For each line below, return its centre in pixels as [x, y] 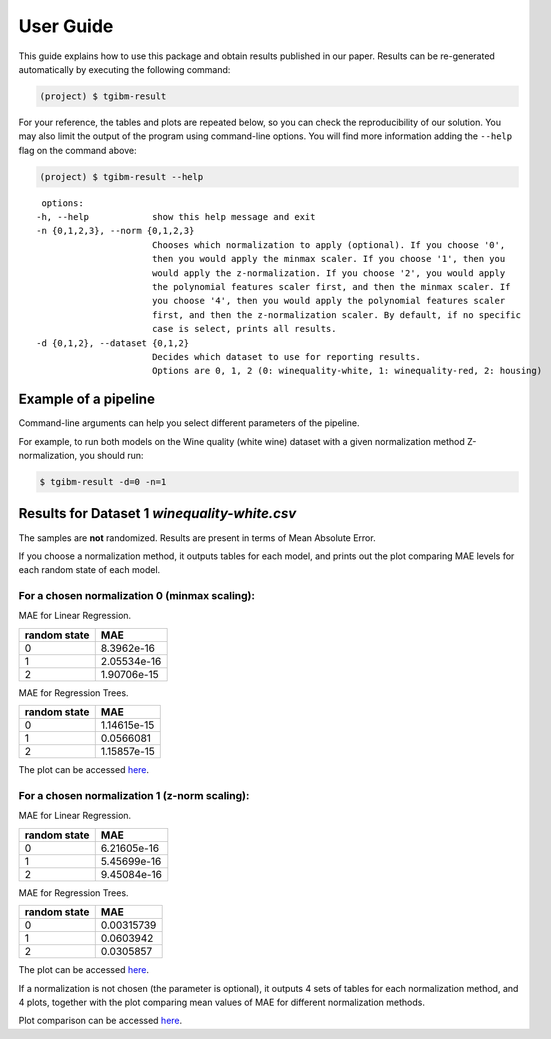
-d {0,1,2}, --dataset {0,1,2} [113, 343]
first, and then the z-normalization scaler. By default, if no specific [336, 314]
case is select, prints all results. [244, 329]
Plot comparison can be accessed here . [100, 1021]
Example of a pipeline [86, 399]
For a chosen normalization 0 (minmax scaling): [136, 596]
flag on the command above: [77, 150]
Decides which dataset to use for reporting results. [286, 356]
